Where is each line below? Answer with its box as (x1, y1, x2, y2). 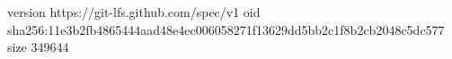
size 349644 (7, 38, 69, 56)
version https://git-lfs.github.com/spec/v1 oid (7, 3, 261, 21)
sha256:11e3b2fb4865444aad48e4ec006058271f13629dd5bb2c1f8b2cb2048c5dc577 (7, 20, 445, 38)
